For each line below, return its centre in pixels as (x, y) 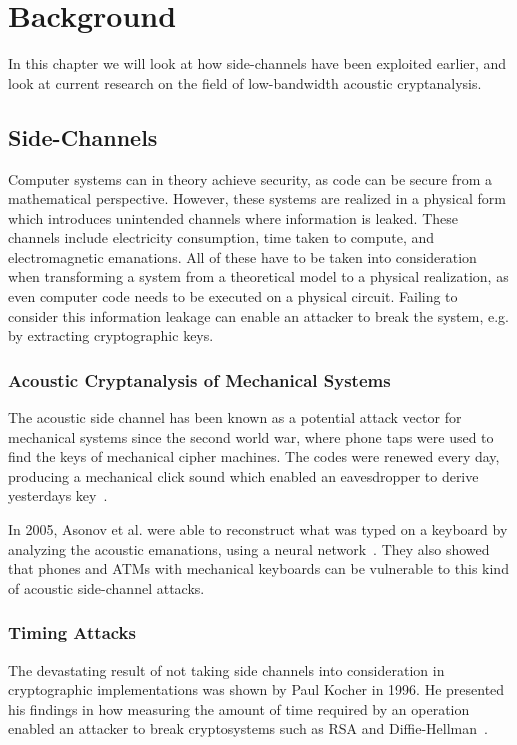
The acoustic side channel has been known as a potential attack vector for (235, 417)
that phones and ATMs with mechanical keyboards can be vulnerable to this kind (258, 568)
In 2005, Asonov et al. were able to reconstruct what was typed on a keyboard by (258, 529)
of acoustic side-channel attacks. (106, 587)
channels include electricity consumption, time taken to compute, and (221, 237)
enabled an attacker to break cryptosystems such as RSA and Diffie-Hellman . (248, 728)
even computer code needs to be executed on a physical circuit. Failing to (233, 296)
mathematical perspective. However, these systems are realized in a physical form (257, 198)
